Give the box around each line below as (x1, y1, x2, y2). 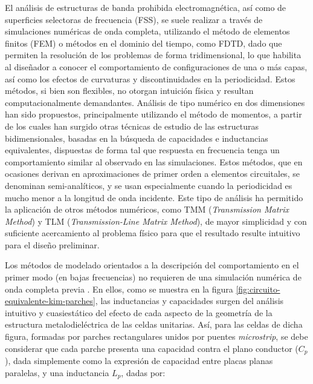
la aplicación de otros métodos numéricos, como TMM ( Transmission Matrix (5, 203, 289, 216)
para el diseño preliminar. (5, 238, 100, 251)
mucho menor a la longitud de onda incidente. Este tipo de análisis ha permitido (5, 191, 303, 204)
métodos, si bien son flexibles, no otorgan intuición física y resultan (5, 84, 254, 97)
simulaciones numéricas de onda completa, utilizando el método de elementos (5, 25, 290, 38)
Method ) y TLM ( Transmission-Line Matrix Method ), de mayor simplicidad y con (5, 214, 307, 227)
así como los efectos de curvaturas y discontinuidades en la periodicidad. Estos (5, 72, 295, 85)
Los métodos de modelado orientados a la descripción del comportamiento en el (5, 259, 299, 271)
